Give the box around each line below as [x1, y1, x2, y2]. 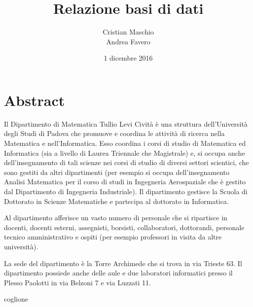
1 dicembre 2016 [104, 53, 153, 63]
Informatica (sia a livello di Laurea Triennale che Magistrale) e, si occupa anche [4, 147, 245, 158]
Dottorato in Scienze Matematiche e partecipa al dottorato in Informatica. [4, 196, 229, 206]
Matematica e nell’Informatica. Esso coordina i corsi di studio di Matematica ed [4, 138, 246, 148]
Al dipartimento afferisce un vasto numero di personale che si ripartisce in [4, 212, 227, 223]
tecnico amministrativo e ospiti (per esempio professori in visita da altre [4, 232, 222, 242]
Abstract [4, 90, 65, 110]
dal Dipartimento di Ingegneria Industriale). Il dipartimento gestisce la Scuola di [4, 186, 248, 196]
